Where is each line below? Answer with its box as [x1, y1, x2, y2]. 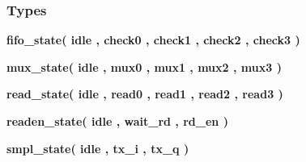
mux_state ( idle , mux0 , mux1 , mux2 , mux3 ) [6, 58, 282, 75]
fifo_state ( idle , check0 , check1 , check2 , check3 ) [6, 31, 300, 48]
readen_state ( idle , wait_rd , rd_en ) [6, 113, 228, 129]
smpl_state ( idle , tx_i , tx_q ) [6, 139, 189, 156]
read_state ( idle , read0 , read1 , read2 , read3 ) [6, 85, 283, 102]
